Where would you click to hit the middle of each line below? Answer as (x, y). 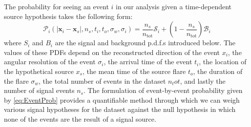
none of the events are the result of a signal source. (80, 118)
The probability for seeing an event (56, 6)
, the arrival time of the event (148, 62)
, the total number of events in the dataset (102, 81)
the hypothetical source (39, 71)
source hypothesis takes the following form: (68, 16)
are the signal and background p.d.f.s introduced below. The (145, 43)
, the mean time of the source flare (134, 71)
